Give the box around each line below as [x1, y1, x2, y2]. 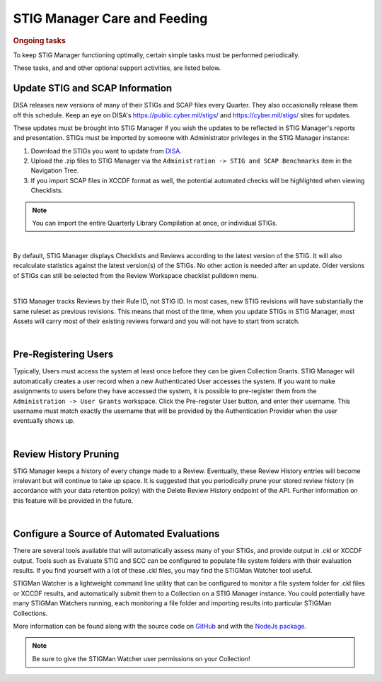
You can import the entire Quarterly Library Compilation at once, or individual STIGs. [32, 219, 278, 228]
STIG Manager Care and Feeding [13, 11, 208, 26]
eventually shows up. [13, 417, 75, 425]
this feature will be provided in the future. [13, 496, 134, 505]
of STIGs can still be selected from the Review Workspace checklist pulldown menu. [13, 271, 258, 279]
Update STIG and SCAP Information [13, 82, 173, 95]
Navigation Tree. [30, 166, 79, 175]
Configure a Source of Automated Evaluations [13, 528, 220, 540]
